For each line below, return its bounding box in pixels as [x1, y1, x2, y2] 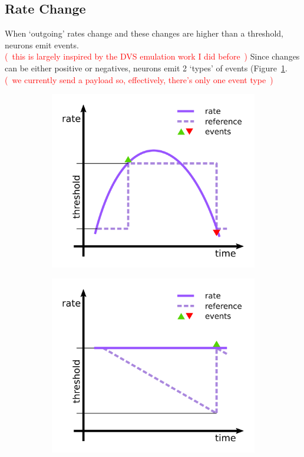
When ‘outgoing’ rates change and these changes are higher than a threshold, [5, 27, 283, 40]
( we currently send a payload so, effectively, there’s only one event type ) [5, 73, 273, 86]
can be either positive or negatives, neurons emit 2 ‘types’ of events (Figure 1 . [5, 61, 288, 74]
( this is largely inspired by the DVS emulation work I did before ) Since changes [5, 50, 300, 63]
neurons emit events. [5, 38, 79, 51]
